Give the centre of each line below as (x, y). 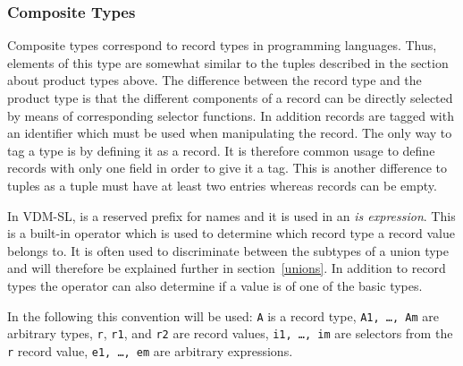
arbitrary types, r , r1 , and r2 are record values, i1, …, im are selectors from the (230, 333)
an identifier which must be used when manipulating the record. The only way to (230, 133)
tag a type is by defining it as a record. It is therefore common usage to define (221, 150)
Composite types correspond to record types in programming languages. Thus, (222, 45)
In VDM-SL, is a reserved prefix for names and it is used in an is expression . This (231, 215)
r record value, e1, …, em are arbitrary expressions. (150, 350)
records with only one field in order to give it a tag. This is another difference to (227, 168)
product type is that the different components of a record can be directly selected (230, 98)
